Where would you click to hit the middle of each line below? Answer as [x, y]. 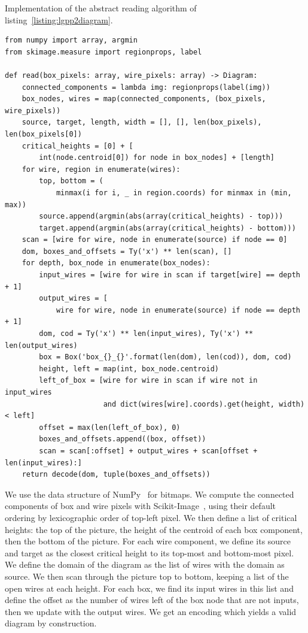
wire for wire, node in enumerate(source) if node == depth [178, 310]
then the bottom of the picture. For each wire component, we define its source [148, 541]
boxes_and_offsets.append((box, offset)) [123, 439]
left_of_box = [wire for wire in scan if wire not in [148, 381]
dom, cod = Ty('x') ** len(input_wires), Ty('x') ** [146, 334]
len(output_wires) [41, 345]
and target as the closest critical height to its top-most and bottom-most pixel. [150, 552]
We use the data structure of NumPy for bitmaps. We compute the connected [150, 494]
